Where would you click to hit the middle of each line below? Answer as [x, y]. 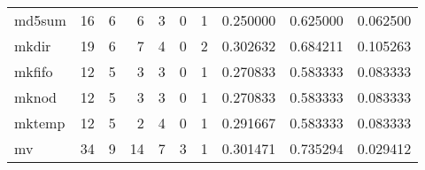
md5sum [40, 20]
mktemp [40, 123]
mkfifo [34, 71]
